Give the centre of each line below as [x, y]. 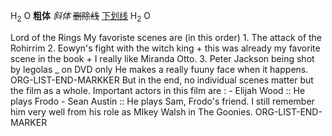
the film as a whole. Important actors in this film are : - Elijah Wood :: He [158, 90]
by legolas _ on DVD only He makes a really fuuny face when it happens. [159, 69]
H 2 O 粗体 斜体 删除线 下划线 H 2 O [81, 17]
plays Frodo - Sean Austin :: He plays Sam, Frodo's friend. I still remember [162, 101]
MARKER [29, 122]
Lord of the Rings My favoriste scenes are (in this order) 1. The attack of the [166, 37]
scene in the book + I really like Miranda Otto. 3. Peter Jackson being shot [162, 58]
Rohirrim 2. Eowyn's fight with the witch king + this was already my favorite [165, 48]
